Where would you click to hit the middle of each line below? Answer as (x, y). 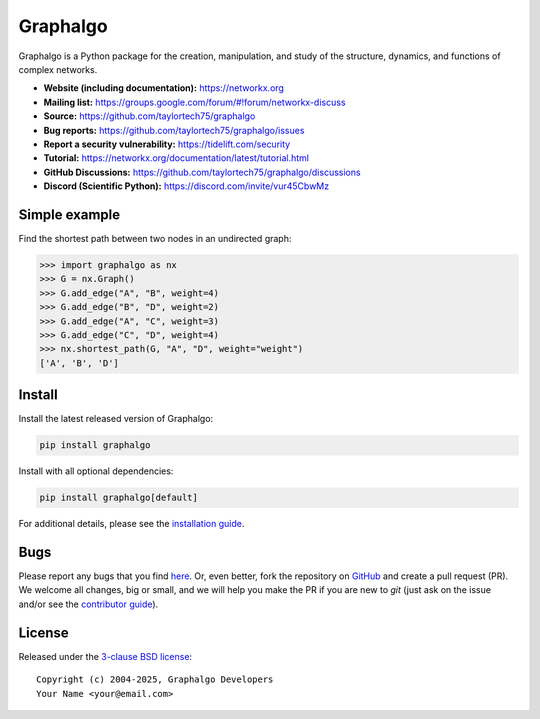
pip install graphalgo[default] (119, 498)
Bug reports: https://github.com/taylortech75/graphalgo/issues (174, 130)
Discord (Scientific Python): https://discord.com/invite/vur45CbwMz (186, 186)
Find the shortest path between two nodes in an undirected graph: (155, 238)
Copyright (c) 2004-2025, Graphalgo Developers (155, 679)
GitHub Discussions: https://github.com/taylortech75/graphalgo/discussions (202, 172)
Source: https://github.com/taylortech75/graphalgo (149, 116)
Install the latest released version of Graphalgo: (116, 419)
